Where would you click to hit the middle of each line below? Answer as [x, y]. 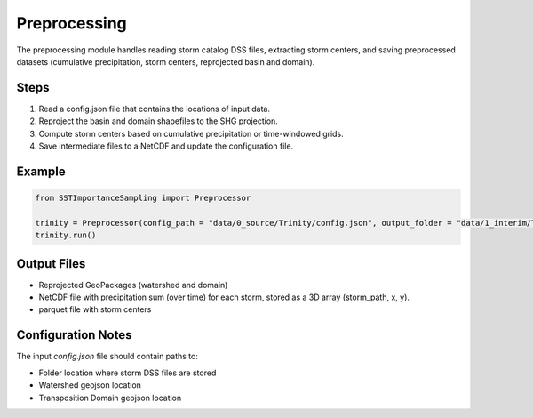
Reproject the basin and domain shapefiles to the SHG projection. [159, 121]
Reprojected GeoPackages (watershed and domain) [133, 285]
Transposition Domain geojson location [110, 398]
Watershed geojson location [90, 385]
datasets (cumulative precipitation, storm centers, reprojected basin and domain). [166, 61]
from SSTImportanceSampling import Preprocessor [143, 198]
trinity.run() [66, 235]
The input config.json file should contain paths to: [107, 357]
